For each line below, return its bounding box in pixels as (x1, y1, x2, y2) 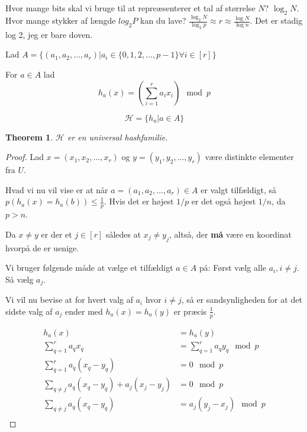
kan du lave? (140, 14, 186, 27)
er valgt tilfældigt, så (201, 183, 276, 196)
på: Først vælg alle (199, 261, 267, 274)
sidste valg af (5, 305, 53, 317)
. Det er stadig (250, 14, 303, 27)
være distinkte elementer (205, 151, 294, 163)
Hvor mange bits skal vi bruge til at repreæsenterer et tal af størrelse (5, 2, 256, 14)
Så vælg (5, 273, 34, 285)
